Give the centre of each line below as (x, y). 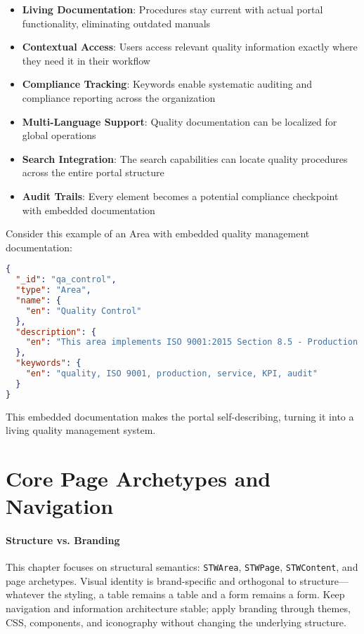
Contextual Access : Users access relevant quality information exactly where (190, 47)
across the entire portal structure (93, 172)
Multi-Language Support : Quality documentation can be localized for (180, 121)
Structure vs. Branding (63, 540)
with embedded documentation (89, 210)
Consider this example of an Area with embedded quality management (158, 233)
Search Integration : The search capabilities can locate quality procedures (185, 158)
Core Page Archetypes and (138, 478)
